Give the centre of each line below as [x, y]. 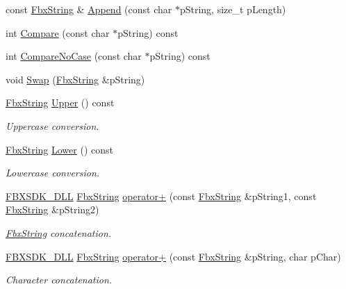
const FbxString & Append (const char [89, 9]
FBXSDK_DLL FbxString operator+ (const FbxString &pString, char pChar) [173, 256]
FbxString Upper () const [60, 102]
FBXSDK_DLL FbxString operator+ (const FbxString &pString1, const [161, 196]
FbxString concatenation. [59, 232]
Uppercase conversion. [52, 125]
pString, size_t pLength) [233, 9]
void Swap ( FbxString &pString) [75, 79]
